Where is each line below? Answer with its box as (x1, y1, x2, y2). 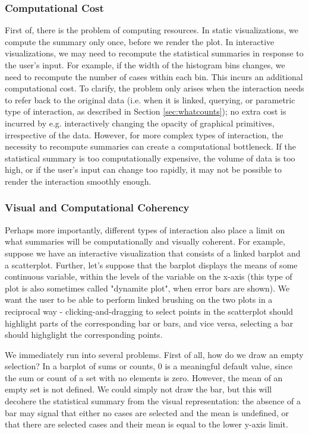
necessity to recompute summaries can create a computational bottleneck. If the (5, 140, 296, 153)
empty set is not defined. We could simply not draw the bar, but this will (5, 383, 272, 395)
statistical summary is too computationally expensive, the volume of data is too (5, 151, 295, 164)
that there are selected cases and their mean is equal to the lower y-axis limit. (5, 418, 288, 430)
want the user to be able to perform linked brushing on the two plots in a (5, 293, 273, 306)
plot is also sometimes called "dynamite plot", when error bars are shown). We (5, 281, 290, 294)
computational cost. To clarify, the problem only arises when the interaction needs (5, 82, 304, 94)
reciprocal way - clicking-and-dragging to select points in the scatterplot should (5, 305, 294, 317)
